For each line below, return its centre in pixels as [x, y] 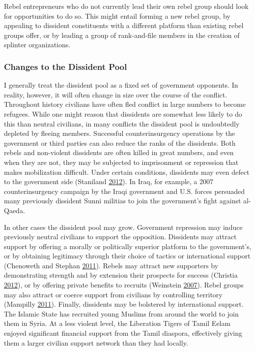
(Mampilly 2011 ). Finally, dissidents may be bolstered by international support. [124, 304]
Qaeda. [14, 210]
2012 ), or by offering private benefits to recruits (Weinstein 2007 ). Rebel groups [124, 285]
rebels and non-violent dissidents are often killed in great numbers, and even [119, 152]
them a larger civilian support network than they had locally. [96, 342]
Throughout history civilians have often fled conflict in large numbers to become [125, 104]
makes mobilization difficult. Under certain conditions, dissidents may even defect [127, 172]
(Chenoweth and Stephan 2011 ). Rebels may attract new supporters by [111, 265]
